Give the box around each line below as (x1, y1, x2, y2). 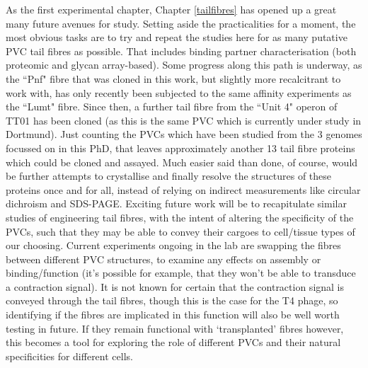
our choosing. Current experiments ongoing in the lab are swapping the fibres (6, 238, 341, 253)
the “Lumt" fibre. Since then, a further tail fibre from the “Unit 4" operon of (6, 99, 338, 114)
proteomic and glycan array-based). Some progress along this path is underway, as (6, 57, 362, 72)
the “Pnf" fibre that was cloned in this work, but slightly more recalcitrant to (6, 71, 341, 86)
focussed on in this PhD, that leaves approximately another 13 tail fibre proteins (6, 140, 355, 155)
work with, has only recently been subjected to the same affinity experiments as (6, 85, 352, 100)
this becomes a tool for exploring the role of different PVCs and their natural (6, 335, 341, 350)
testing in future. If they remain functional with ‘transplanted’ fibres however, (6, 321, 344, 335)
